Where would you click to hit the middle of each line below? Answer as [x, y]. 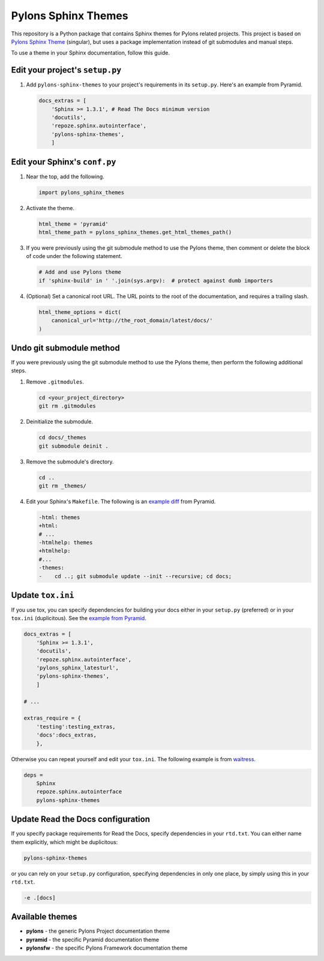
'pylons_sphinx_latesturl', [78, 668]
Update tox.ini [43, 595]
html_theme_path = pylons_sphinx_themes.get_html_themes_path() [135, 232]
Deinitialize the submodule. [59, 422]
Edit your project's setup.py [66, 70]
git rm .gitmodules [67, 406]
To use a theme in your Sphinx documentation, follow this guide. [91, 53]
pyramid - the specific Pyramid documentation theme [92, 939]
